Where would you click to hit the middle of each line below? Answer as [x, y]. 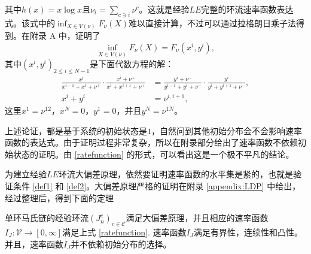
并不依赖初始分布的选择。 [121, 244]
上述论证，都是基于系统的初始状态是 [76, 130]
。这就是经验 [164, 9]
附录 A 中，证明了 [65, 36]
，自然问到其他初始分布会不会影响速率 [227, 130]
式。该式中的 [30, 22]
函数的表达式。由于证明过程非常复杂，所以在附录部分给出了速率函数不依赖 [151, 142]
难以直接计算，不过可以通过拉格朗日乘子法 [213, 22]
